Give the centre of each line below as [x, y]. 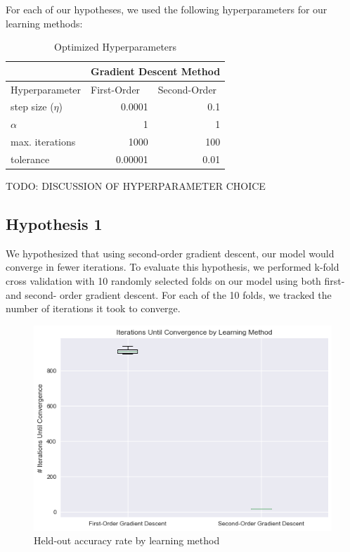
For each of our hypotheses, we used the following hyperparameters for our [167, 9]
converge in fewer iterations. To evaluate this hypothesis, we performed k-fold [173, 267]
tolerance [30, 159]
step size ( [32, 107]
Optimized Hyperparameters [116, 47]
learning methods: [44, 23]
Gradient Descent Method [156, 71]
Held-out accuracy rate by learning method [127, 540]
